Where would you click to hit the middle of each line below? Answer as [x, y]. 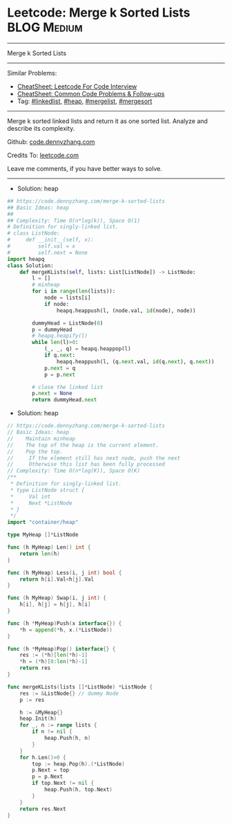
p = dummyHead [52, 329]
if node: [57, 304]
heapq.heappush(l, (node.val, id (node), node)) [126, 310]
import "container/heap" [43, 523]
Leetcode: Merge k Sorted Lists [99, 13]
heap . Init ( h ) [38, 719]
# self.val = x [41, 246]
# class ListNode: [33, 233]
